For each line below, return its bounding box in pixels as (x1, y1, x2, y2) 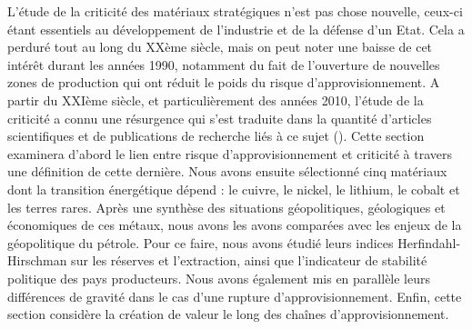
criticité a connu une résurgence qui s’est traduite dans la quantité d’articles (7, 108, 432, 127)
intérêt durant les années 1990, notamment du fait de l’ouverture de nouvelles (7, 55, 440, 74)
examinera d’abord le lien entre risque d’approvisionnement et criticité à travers (7, 144, 452, 163)
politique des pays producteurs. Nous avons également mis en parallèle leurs (7, 268, 431, 287)
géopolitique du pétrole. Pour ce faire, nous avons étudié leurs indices (7, 233, 394, 252)
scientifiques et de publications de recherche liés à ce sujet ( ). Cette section (7, 126, 425, 145)
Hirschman (7, 251, 67, 270)
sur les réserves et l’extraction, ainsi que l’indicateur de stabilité (71, 251, 427, 270)
